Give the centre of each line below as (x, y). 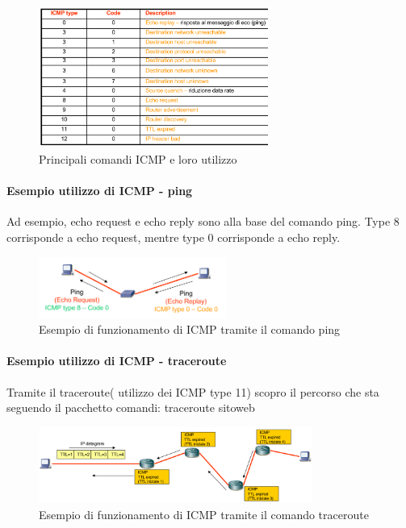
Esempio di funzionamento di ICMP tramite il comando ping (190, 329)
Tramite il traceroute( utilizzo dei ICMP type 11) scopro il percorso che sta (193, 391)
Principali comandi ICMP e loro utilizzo (138, 158)
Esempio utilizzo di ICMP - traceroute (117, 361)
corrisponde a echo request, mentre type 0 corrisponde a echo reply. (174, 237)
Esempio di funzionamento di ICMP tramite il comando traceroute (204, 515)
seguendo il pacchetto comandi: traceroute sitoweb (131, 407)
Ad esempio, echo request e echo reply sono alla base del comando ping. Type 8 (203, 221)
